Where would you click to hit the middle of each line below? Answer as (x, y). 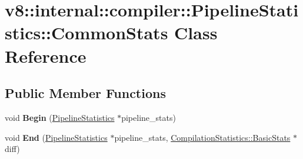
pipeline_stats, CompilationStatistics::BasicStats (202, 137)
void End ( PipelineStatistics (56, 137)
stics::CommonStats (86, 33)
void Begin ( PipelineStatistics (60, 117)
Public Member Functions (85, 93)
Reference (46, 55)
